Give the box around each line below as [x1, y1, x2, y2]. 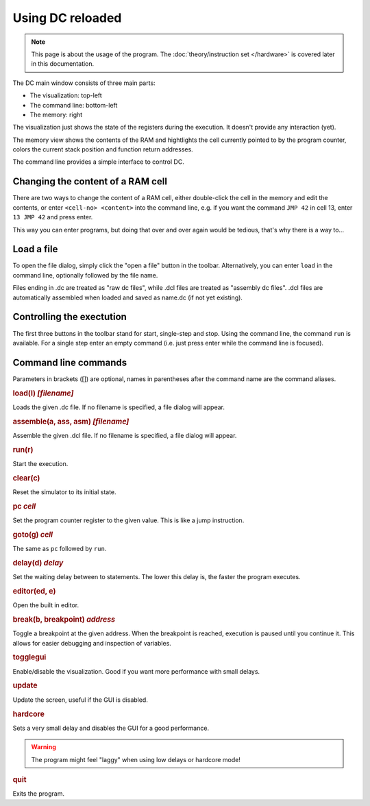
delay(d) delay [12, 558, 64, 567]
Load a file [12, 243, 58, 255]
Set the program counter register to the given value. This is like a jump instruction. [12, 516, 245, 524]
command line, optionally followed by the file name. [12, 271, 158, 279]
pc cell [12, 501, 36, 511]
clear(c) [12, 473, 40, 483]
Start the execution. [12, 459, 69, 467]
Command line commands [12, 356, 127, 368]
